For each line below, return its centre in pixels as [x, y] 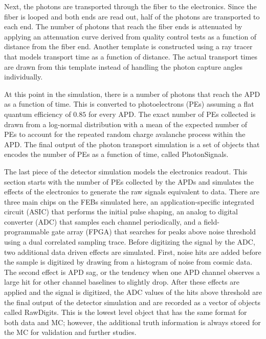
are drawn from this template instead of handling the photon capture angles [123, 66]
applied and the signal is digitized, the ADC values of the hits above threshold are [133, 292]
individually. [24, 77]
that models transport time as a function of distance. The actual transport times [131, 56]
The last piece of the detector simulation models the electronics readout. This [126, 171]
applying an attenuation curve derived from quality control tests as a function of [130, 36]
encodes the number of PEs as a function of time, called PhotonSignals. [116, 154]
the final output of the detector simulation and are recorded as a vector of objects [132, 302]
